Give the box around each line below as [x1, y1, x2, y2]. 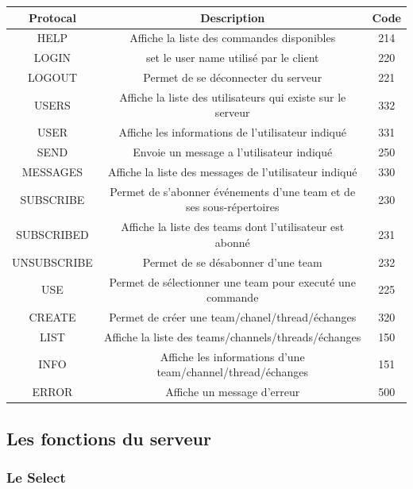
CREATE [29, 309, 76, 325]
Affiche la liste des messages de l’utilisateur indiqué [107, 164, 357, 179]
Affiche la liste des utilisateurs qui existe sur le [119, 88, 346, 105]
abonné [214, 233, 250, 250]
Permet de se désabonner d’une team [142, 253, 322, 270]
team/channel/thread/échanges [156, 364, 309, 380]
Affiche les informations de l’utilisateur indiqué [118, 124, 346, 141]
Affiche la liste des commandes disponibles [129, 29, 336, 46]
